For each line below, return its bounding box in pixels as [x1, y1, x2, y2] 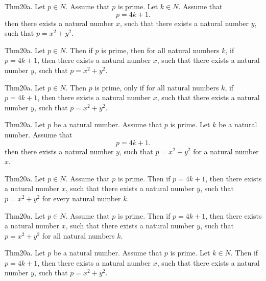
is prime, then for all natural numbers [101, 44, 220, 55]
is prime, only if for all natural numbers [94, 82, 219, 92]
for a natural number [193, 146, 259, 156]
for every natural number [42, 193, 121, 203]
